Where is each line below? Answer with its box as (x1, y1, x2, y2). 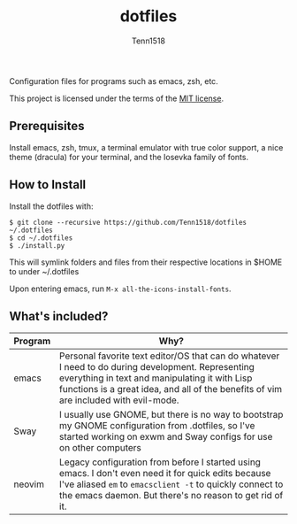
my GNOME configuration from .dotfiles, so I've (58, 420, 255, 432)
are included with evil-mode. (58, 394, 179, 406)
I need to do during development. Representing (58, 361, 255, 374)
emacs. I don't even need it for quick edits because (58, 467, 271, 480)
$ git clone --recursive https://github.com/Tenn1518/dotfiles (9, 218, 247, 227)
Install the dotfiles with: (9, 201, 95, 212)
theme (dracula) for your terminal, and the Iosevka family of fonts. (9, 151, 249, 162)
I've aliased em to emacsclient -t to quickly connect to (58, 478, 284, 490)
